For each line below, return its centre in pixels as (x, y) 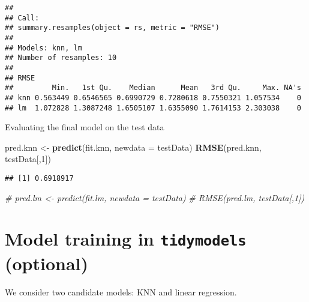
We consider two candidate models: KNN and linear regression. (121, 291)
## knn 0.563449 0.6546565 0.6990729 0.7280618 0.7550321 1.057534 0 (153, 98)
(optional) (47, 263)
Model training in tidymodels (126, 239)
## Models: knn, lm (43, 48)
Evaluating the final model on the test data (85, 127)
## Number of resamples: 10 (61, 58)
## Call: (22, 18)
